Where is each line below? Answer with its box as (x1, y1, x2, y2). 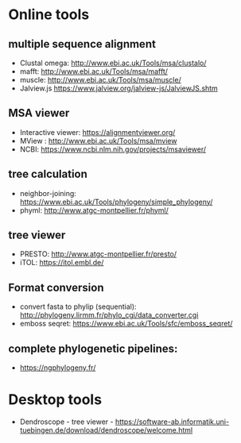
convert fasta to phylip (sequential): (19, 302, 137, 311)
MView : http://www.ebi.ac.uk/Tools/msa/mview (19, 136, 177, 145)
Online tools (8, 6, 90, 24)
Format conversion (8, 280, 104, 295)
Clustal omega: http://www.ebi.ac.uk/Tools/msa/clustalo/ (19, 58, 207, 67)
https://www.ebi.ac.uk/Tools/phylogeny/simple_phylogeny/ (19, 197, 213, 206)
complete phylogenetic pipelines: (8, 341, 178, 355)
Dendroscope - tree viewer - (19, 417, 114, 426)
